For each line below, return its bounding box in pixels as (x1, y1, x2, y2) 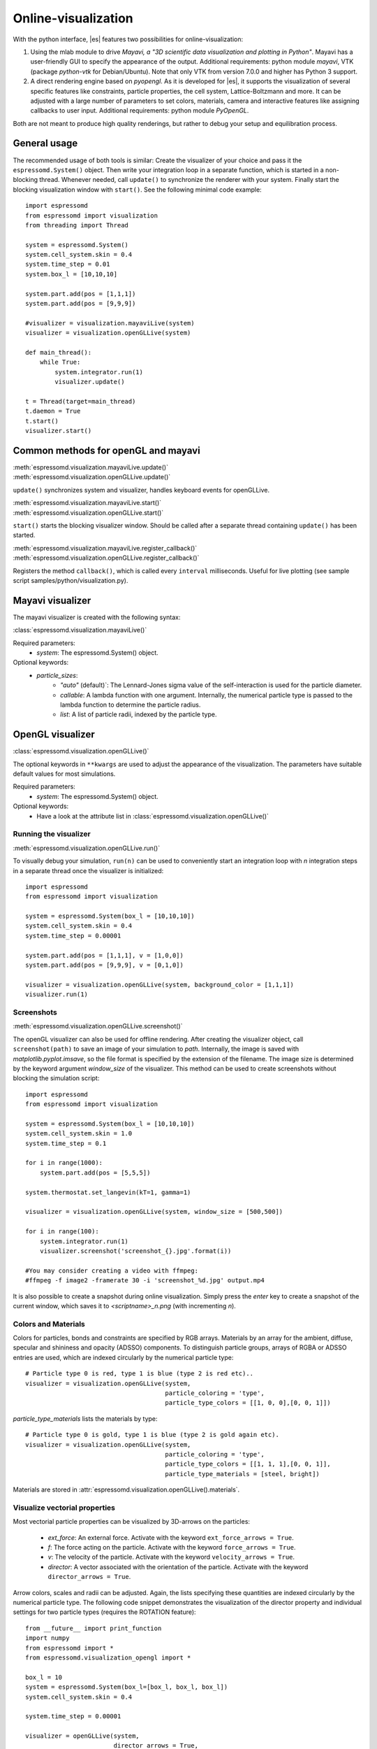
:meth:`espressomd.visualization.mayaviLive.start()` (13, 499, 162, 507)
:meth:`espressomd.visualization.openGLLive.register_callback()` (13, 553, 200, 562)
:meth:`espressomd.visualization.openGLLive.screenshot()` (13, 1022, 183, 1031)
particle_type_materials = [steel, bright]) (165, 1470, 320, 1478)
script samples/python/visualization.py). (13, 576, 128, 584)
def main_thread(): (25, 348, 92, 356)
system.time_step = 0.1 (25, 1139, 107, 1147)
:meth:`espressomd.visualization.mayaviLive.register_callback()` (13, 544, 198, 552)
